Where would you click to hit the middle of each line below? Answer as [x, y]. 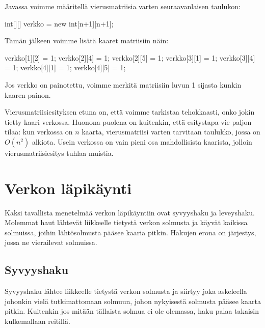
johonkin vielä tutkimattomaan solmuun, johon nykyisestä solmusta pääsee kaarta [133, 301]
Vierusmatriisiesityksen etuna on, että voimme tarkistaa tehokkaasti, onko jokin [130, 112]
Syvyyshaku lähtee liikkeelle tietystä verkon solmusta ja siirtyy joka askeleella [126, 291]
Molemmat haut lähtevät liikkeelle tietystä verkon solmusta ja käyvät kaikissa [126, 222]
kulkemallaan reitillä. [37, 321]
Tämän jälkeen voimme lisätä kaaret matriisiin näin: [87, 40]
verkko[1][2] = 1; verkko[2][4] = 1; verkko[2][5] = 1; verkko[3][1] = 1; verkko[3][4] [130, 57]
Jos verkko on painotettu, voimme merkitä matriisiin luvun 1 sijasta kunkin [123, 84]
